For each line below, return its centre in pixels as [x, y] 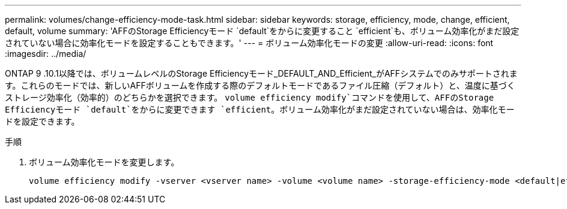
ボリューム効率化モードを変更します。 [104, 162]
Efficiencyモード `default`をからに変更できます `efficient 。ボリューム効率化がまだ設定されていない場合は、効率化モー [260, 109]
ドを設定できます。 [42, 121]
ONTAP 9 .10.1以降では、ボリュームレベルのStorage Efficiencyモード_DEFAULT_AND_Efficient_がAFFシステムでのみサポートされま [261, 73]
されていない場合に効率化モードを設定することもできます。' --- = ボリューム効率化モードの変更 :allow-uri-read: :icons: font [249, 43]
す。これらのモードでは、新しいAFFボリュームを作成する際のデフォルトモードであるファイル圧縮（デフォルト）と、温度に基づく [260, 85]
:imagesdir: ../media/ [46, 54]
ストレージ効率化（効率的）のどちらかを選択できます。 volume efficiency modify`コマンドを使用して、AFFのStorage [250, 97]
